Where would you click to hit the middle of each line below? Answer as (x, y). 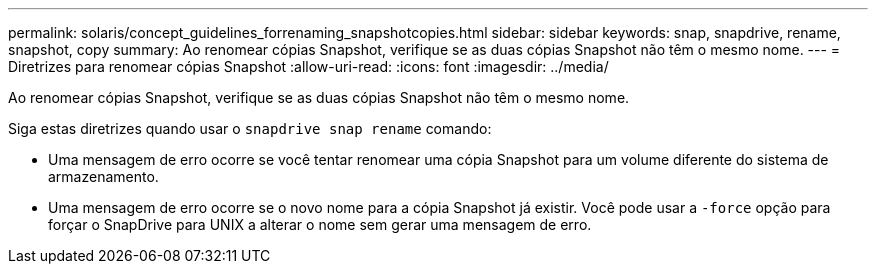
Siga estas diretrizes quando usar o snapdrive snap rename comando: (250, 128)
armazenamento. (103, 176)
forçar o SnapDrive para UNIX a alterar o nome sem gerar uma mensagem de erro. (320, 224)
